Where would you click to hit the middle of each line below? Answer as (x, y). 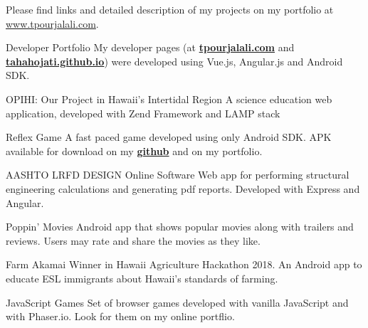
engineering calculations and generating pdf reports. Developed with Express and (183, 188)
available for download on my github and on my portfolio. (134, 150)
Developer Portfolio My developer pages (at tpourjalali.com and (150, 47)
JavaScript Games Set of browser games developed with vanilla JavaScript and (177, 302)
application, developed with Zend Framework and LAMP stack (143, 113)
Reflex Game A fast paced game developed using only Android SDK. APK (169, 137)
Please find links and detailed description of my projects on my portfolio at (170, 9)
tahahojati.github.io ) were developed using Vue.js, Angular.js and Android (174, 61)
